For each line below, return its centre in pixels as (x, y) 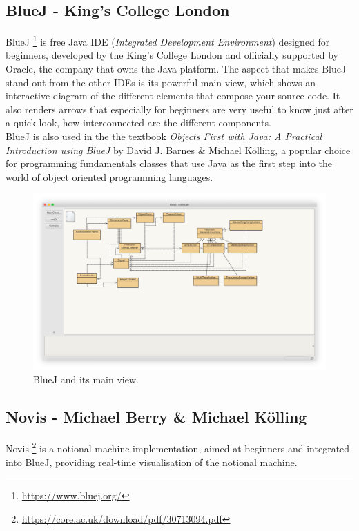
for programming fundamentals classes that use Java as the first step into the (169, 163)
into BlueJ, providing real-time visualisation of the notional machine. (152, 462)
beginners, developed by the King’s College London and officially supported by (172, 55)
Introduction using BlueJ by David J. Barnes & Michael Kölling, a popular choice (178, 149)
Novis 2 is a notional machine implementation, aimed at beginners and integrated (178, 447)
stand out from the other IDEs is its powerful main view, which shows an (161, 82)
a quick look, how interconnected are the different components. (138, 123)
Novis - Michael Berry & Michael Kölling (156, 417)
